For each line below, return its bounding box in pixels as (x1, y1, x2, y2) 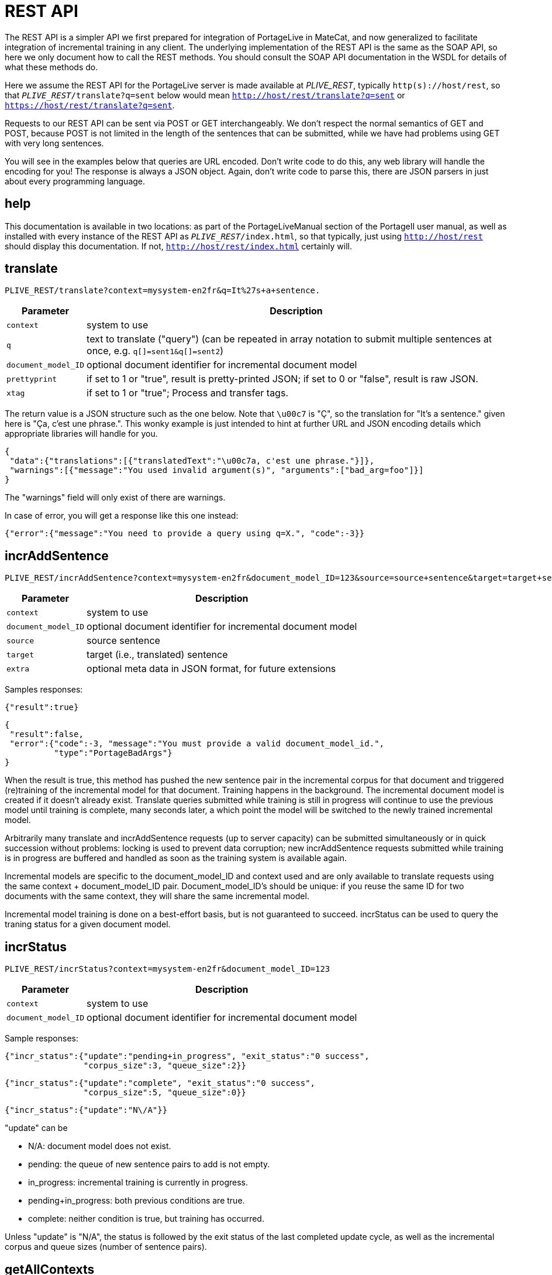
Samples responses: (5, 684, 83, 695)
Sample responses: (5, 1033, 78, 1044)
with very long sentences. (5, 138, 104, 148)
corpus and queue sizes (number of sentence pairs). (5, 1242, 207, 1252)
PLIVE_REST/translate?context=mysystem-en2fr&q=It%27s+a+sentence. (5, 286, 320, 296)
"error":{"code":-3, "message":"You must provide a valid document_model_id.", (9, 739, 385, 749)
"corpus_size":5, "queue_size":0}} (83, 1088, 247, 1098)
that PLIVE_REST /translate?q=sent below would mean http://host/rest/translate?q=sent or (5, 90, 405, 100)
